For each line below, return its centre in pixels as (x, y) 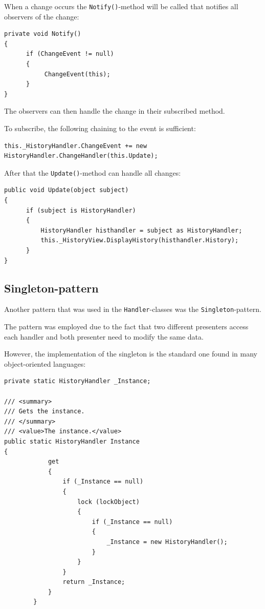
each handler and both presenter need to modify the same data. (104, 336)
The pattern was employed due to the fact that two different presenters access (126, 327)
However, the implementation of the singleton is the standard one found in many (131, 354)
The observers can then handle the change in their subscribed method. (115, 111)
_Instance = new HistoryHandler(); (167, 542)
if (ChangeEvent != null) (70, 54)
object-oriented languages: (45, 363)
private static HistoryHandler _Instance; (78, 381)
